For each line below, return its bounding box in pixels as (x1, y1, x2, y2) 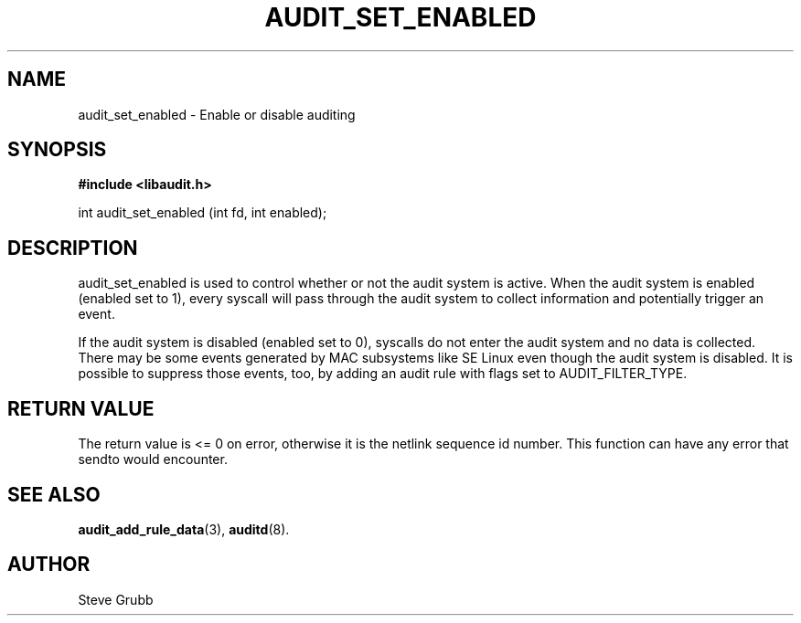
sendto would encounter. (78, 451, 228, 468)
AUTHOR (7, 553, 91, 576)
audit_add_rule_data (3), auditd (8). (78, 521, 290, 537)
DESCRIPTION (7, 236, 138, 259)
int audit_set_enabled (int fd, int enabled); (78, 205, 327, 221)
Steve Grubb (78, 591, 154, 607)
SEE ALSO (7, 482, 101, 506)
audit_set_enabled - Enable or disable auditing (78, 106, 356, 122)
